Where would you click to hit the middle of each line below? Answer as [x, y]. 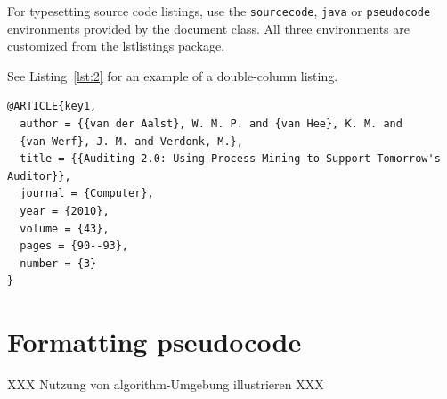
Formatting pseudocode [154, 342]
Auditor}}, [39, 176]
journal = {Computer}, [87, 194]
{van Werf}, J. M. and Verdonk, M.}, [131, 141]
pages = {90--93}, [74, 246]
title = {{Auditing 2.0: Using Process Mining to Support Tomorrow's [230, 159]
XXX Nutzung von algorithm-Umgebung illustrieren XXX [166, 384]
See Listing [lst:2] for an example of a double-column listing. [173, 75]
